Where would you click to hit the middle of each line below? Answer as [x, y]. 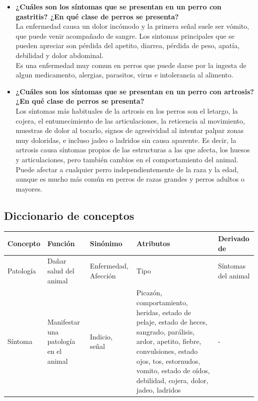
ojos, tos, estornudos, [168, 361]
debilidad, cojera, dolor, [172, 380]
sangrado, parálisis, [166, 331]
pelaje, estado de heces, [172, 322]
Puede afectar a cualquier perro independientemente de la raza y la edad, [127, 169]
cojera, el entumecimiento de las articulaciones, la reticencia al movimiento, [130, 120]
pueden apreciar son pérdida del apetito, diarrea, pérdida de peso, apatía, [128, 45]
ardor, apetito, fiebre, [169, 341]
